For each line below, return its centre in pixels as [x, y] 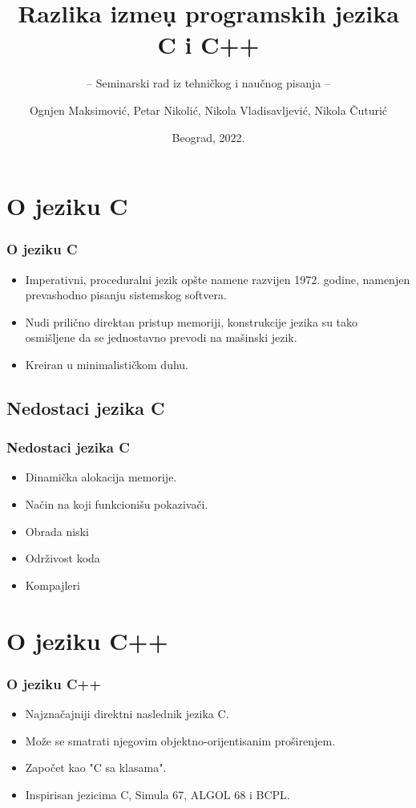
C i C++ [208, 45]
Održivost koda [63, 558]
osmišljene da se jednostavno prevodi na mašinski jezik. [161, 337]
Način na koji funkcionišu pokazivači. [117, 504]
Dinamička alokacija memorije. [101, 477]
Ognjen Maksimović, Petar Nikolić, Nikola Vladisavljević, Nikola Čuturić [208, 110]
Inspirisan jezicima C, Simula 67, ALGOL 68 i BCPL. [158, 794]
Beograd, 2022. [208, 137]
